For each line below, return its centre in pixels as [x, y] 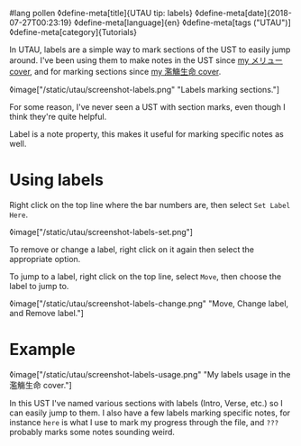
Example [42, 350]
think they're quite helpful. [58, 117]
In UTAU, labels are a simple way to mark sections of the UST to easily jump [150, 50]
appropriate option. [45, 259]
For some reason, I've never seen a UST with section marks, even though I [147, 107]
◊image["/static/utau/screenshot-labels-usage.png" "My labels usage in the [150, 374]
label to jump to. [39, 286]
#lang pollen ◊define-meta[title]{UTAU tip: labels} [101, 13]
